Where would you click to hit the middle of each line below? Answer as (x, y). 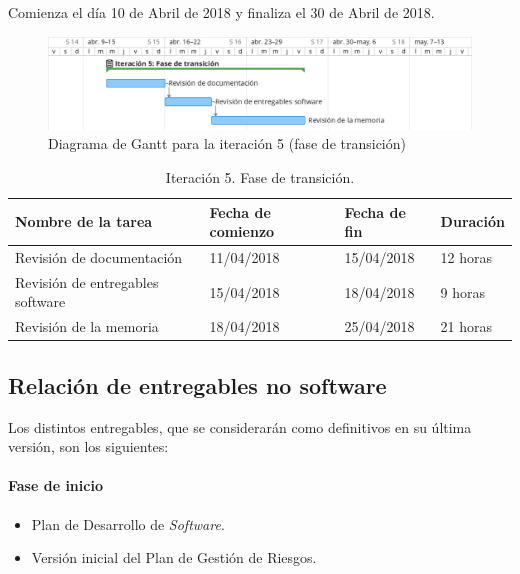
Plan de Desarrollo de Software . (128, 523)
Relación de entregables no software (197, 384)
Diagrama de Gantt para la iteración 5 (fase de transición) (227, 143)
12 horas (466, 256)
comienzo (242, 231)
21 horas (466, 326)
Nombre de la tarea (84, 221)
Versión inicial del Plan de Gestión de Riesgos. (174, 557)
